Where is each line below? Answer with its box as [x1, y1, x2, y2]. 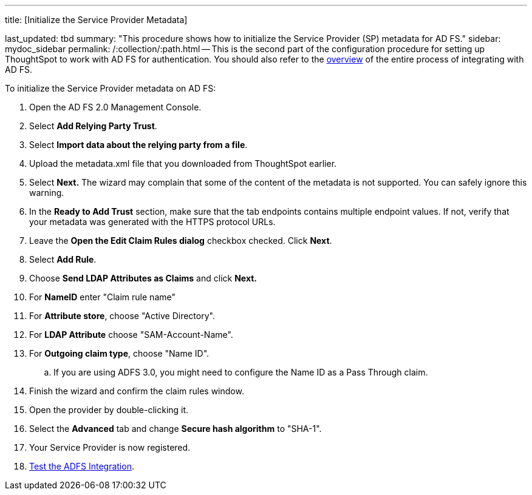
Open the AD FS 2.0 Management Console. [29, 102, 202, 112]
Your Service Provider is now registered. [29, 442, 191, 453]
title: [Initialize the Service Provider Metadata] [5, 15, 188, 25]
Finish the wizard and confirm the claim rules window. [29, 386, 244, 396]
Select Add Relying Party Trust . [29, 121, 157, 131]
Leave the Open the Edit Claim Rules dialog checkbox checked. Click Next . [29, 235, 332, 246]
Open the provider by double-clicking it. [29, 405, 189, 415]
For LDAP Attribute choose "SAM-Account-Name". [29, 329, 233, 340]
